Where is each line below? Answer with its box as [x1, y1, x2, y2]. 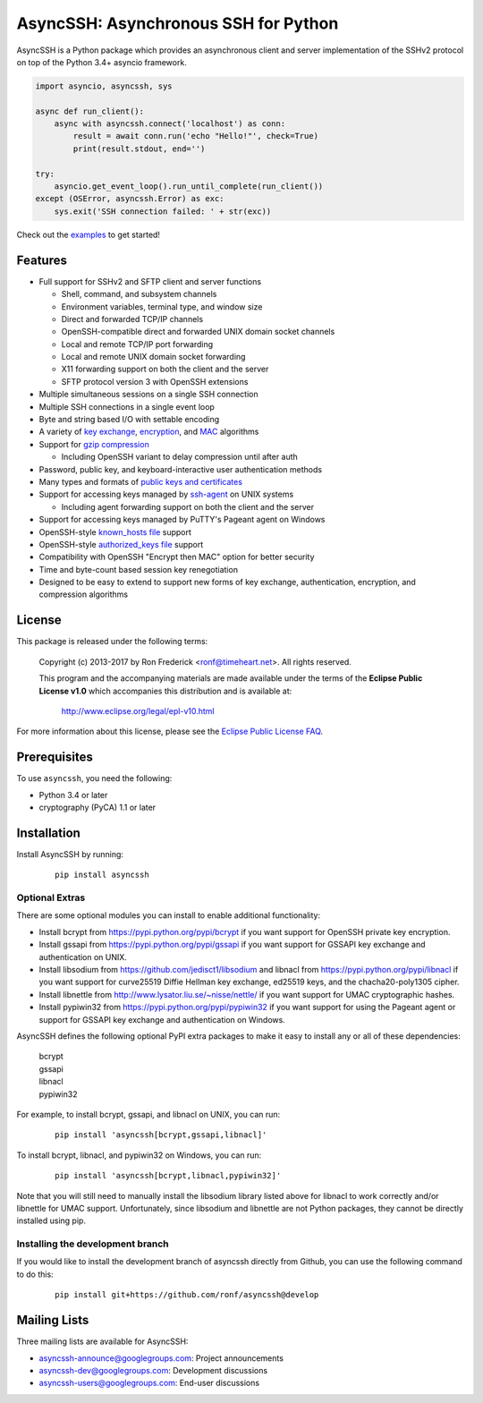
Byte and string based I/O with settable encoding [38, 414, 220, 425]
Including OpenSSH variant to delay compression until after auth [61, 452, 299, 463]
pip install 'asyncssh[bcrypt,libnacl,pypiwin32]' [55, 1170, 282, 1181]
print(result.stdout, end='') [72, 143, 206, 154]
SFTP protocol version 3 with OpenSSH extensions [61, 376, 249, 387]
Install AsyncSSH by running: [16, 848, 124, 859]
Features [16, 252, 67, 268]
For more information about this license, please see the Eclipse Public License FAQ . [16, 726, 324, 737]
